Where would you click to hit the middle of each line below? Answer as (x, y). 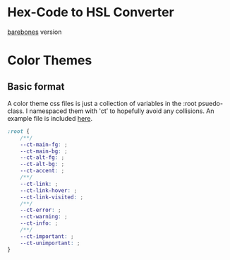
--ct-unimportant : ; (50, 243)
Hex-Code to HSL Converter (91, 12)
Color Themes (50, 60)
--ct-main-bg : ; (44, 151)
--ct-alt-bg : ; (42, 164)
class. (16, 111)
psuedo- (211, 103)
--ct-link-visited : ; (52, 197)
